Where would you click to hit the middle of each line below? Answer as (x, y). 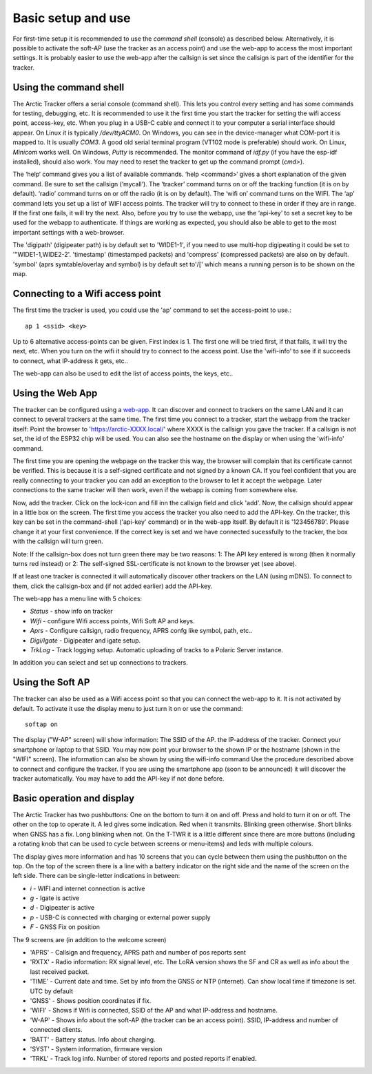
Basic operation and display (73, 798)
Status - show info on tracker (71, 612)
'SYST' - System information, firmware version (96, 1048)
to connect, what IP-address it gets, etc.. (71, 361)
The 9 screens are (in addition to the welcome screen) (90, 939)
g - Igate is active (54, 898)
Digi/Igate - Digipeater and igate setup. (85, 640)
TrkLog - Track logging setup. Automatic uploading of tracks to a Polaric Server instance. (157, 650)
